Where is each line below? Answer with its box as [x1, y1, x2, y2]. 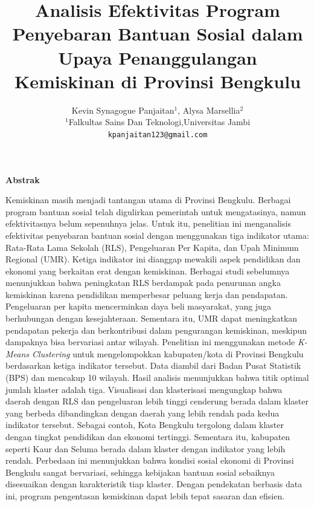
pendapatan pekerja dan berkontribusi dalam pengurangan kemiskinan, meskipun [5, 323, 307, 336]
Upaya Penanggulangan [58, 45, 257, 70]
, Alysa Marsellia [178, 103, 240, 116]
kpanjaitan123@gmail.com [107, 130, 208, 139]
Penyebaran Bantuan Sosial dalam [12, 21, 303, 46]
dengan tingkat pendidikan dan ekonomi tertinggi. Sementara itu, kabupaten [5, 430, 290, 443]
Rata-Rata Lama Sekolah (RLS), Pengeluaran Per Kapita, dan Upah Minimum [5, 241, 299, 253]
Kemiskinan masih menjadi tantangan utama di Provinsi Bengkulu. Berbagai [5, 193, 291, 206]
